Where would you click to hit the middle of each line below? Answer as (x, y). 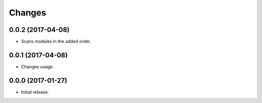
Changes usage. (38, 66)
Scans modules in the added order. (56, 42)
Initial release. (35, 92)
